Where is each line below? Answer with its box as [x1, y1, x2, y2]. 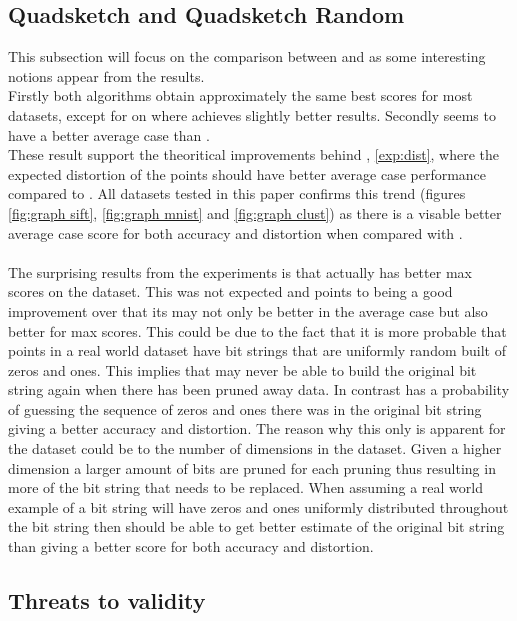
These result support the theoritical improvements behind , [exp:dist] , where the [8, 144, 500, 165]
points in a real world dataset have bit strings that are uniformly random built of [8, 340, 506, 361]
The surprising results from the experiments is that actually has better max [8, 261, 472, 282]
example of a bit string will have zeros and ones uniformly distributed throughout [8, 496, 509, 517]
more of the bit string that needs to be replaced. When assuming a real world [8, 477, 483, 498]
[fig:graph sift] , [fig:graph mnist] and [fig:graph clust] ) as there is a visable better [8, 202, 502, 223]
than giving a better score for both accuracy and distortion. [8, 536, 374, 557]
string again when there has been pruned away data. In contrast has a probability [8, 379, 510, 400]
